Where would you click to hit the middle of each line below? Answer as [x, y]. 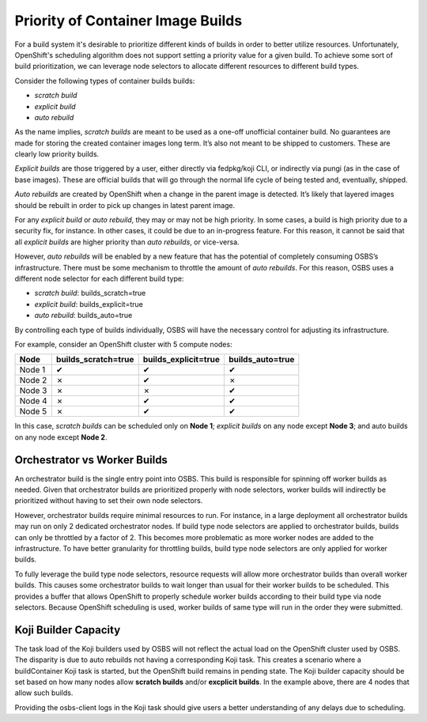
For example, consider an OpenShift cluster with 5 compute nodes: [123, 344]
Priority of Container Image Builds [128, 21]
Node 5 [33, 411]
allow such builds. [44, 693]
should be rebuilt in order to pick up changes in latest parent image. [125, 205]
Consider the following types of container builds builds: [105, 81]
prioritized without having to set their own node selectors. [109, 501]
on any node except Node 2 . [61, 437]
